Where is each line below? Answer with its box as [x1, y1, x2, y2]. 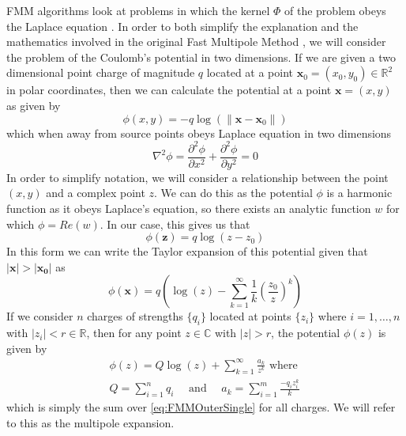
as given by [6, 97, 61, 113]
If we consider [6, 308, 73, 324]
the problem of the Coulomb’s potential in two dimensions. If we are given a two [6, 48, 396, 65]
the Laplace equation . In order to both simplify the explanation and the [6, 17, 359, 34]
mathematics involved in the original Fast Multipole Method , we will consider [6, 33, 386, 50]
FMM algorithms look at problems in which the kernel [6, 2, 270, 18]
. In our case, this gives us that [100, 215, 250, 232]
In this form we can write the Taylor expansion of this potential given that [6, 243, 368, 260]
